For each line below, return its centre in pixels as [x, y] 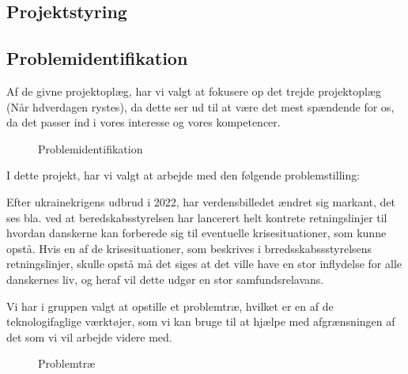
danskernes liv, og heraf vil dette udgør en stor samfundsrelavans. [165, 279]
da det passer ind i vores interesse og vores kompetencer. [144, 122]
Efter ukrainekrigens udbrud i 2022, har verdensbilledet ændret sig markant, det [201, 201]
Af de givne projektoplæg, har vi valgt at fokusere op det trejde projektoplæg [194, 91]
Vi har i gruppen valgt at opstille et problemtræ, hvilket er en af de [170, 306]
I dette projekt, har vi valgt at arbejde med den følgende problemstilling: [183, 175]
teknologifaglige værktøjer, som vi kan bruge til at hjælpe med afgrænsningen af [201, 321]
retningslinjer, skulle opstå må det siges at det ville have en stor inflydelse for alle [204, 264]
